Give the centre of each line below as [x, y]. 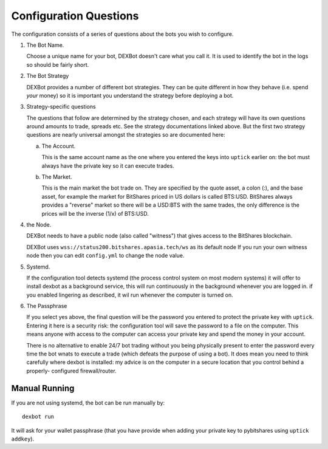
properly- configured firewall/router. [71, 371]
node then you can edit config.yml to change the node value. [105, 256]
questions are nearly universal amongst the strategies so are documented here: [126, 135]
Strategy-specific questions [61, 107]
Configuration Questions [75, 16]
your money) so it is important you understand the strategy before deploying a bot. [130, 95]
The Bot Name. [45, 45]
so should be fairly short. [58, 64]
